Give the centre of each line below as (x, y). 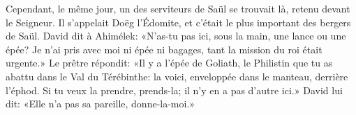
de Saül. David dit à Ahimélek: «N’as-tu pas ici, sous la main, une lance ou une (176, 36)
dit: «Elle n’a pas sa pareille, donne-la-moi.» (101, 104)
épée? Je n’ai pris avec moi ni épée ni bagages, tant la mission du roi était (164, 49)
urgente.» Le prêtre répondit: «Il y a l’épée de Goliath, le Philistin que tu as (169, 63)
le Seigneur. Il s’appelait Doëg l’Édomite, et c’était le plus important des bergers (178, 22)
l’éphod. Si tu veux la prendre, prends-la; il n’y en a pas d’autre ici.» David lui (174, 90)
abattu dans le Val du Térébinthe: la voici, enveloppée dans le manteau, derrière (177, 76)
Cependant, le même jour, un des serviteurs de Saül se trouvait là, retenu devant (178, 8)
